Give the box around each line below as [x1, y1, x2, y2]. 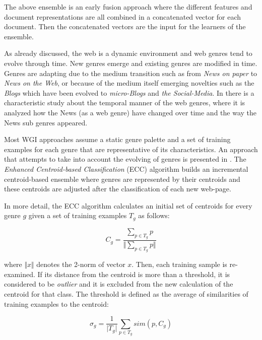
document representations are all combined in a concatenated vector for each [4, 11, 241, 22]
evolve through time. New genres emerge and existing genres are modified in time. [4, 57, 257, 68]
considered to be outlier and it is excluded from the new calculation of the [4, 279, 233, 289]
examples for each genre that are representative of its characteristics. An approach [4, 144, 258, 154]
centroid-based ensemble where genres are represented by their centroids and [4, 173, 240, 184]
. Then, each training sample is [132, 259, 227, 269]
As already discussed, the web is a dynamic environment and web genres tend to [4, 48, 252, 58]
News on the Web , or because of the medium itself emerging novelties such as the [4, 78, 254, 88]
